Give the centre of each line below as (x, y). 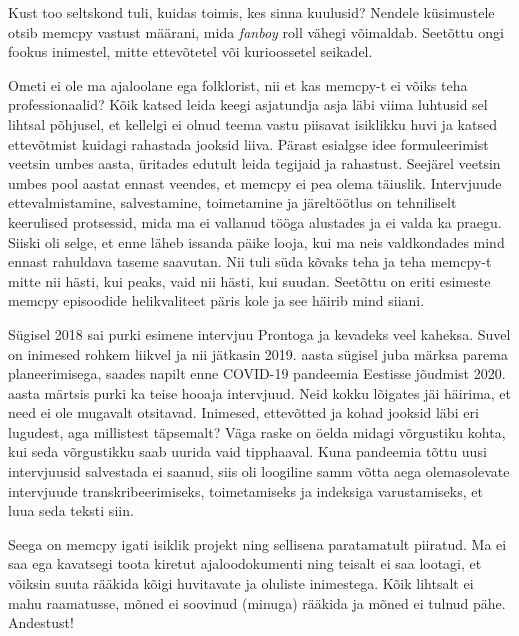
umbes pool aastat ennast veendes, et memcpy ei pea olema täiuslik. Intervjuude (255, 182)
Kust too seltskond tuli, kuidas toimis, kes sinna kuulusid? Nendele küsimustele (251, 12)
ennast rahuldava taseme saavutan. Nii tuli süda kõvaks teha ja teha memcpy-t (250, 261)
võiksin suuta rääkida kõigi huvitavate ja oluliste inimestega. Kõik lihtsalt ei (241, 583)
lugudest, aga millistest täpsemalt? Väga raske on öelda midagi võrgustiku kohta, (257, 431)
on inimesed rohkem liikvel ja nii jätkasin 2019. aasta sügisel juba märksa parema (258, 353)
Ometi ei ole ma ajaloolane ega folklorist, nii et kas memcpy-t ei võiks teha (238, 84)
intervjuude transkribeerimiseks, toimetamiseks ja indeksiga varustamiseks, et (245, 490)
